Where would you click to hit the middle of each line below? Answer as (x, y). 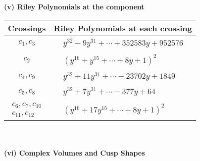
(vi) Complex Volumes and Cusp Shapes (75, 153)
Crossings (27, 28)
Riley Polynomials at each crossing (123, 28)
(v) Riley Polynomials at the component (74, 6)
